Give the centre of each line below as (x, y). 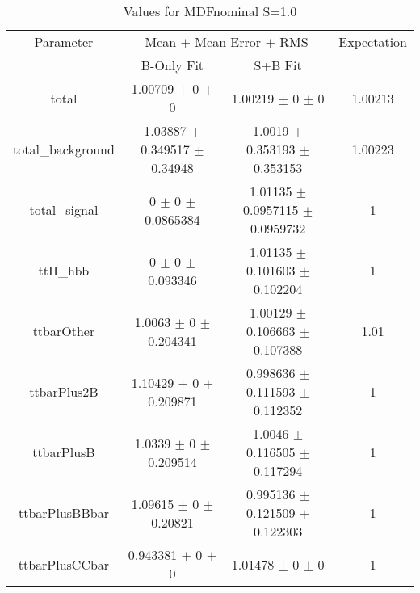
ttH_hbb (64, 270)
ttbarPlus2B (64, 391)
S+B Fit (278, 65)
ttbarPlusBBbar (63, 513)
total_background (64, 149)
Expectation (373, 42)
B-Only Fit (172, 65)
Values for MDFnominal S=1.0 (210, 11)
